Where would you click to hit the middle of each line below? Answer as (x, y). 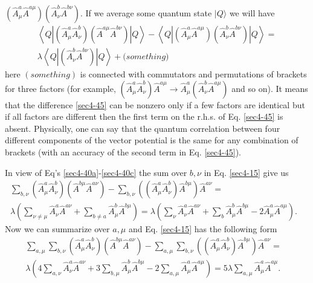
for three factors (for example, (60, 88)
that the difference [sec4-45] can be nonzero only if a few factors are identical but (155, 104)
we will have (252, 13)
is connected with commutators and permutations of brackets (193, 74)
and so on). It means (270, 88)
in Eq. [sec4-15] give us (246, 172)
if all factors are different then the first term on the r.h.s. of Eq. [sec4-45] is (144, 116)
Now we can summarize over (57, 229)
